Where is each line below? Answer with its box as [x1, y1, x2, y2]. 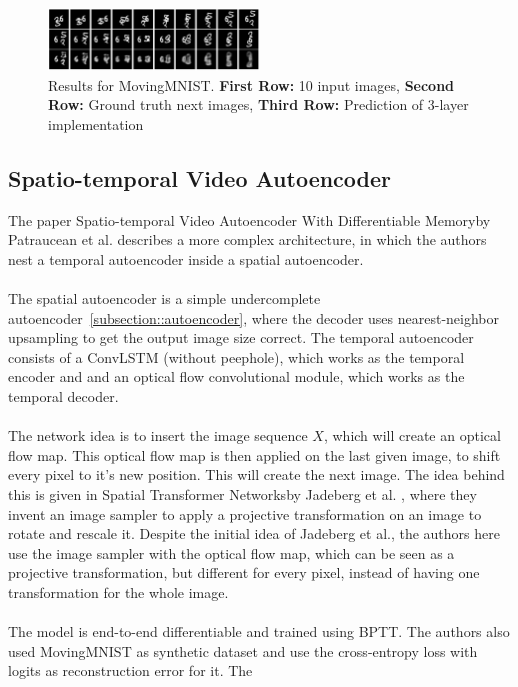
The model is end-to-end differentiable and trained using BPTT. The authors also [8, 621, 510, 642]
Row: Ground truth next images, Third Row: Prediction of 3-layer [48, 94, 469, 115]
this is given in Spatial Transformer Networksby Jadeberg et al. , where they [8, 484, 477, 505]
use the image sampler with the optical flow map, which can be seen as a [8, 542, 455, 563]
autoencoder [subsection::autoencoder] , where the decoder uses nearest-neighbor [8, 307, 500, 328]
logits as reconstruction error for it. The [8, 660, 253, 681]
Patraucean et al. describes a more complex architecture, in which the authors [8, 229, 487, 250]
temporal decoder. [8, 386, 119, 407]
